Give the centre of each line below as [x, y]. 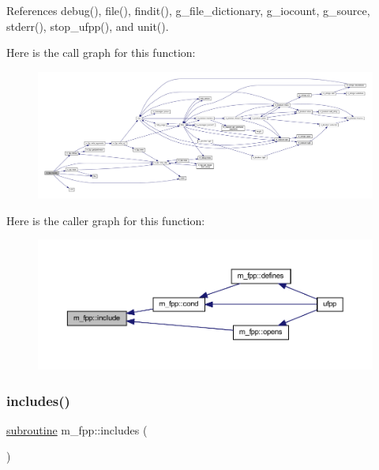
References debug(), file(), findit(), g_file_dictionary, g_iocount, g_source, [188, 10]
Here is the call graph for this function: [101, 53]
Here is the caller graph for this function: [106, 220]
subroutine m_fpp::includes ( [77, 429]
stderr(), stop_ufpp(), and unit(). [88, 26]
